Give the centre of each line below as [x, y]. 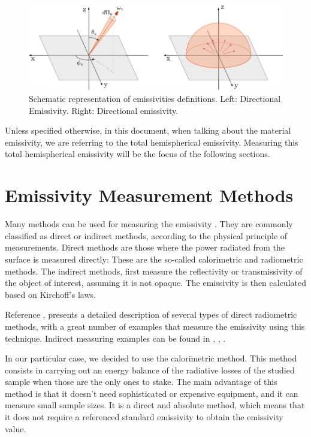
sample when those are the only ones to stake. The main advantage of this [141, 382]
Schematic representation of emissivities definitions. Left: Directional [155, 99]
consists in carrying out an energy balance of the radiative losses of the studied [150, 370]
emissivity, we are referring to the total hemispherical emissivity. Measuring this [152, 142]
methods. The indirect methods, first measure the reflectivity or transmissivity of [154, 271]
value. [16, 428]
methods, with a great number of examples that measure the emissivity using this [155, 326]
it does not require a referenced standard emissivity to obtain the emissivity [144, 417]
